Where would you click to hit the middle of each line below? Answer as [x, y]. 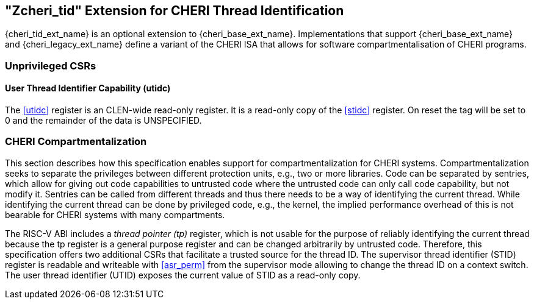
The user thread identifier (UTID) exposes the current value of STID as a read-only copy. [183, 275]
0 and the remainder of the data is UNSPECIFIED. [103, 121]
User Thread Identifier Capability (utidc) [88, 88]
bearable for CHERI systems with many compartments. [115, 214]
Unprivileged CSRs [51, 65]
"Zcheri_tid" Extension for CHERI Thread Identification [175, 11]
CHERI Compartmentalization [76, 142]
